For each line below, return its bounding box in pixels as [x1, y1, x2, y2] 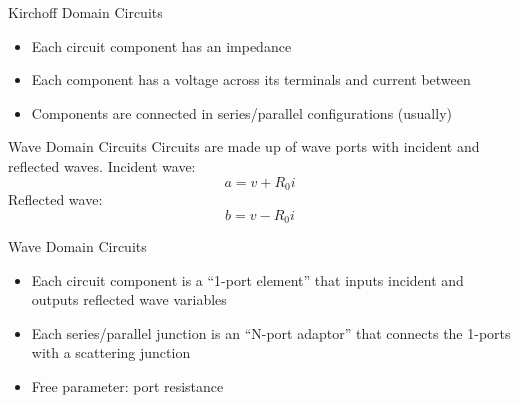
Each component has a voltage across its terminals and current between [31, 69, 471, 90]
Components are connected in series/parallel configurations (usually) [31, 102, 452, 123]
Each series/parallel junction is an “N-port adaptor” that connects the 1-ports [31, 322, 511, 343]
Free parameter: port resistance [31, 376, 224, 397]
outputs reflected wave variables [31, 289, 227, 310]
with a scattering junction [31, 342, 191, 363]
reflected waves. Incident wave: [8, 155, 196, 176]
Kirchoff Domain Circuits [8, 2, 163, 22]
